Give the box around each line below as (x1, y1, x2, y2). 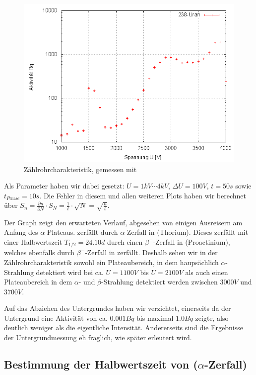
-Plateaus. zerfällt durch (45, 227, 118, 237)
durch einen (107, 236, 143, 247)
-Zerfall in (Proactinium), (153, 236, 230, 247)
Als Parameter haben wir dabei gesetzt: (4, 181, 125, 191)
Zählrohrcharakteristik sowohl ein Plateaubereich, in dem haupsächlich (4, 257, 219, 267)
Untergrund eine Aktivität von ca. (4, 312, 108, 323)
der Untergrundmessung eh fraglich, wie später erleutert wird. (4, 332, 192, 343)
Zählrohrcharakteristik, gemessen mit (24, 164, 137, 174)
